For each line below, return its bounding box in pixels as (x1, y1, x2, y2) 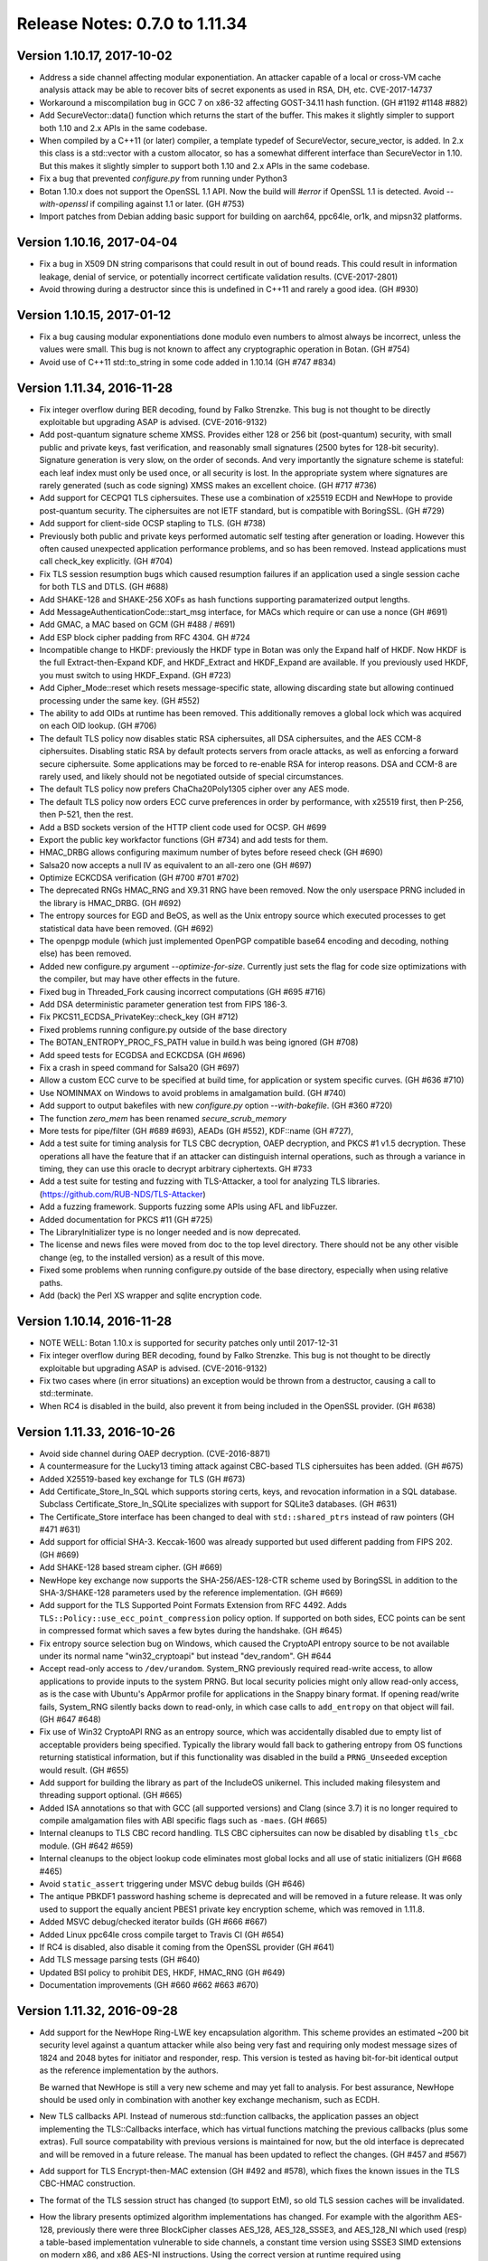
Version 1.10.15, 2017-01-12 (16, 307, 172, 323)
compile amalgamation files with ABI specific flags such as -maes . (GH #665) (39, 1815, 328, 1826)
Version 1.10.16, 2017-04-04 (16, 235, 178, 251)
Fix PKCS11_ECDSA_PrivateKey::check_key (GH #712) (39, 1011, 239, 1022)
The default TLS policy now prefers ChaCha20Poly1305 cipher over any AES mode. (39, 783, 350, 795)
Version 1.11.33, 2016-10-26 (16, 1424, 176, 1440)
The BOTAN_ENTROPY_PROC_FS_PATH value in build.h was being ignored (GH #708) (39, 1036, 359, 1048)
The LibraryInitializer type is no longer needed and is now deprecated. (39, 1226, 302, 1238)
